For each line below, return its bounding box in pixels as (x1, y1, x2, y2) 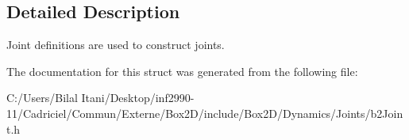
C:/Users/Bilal (6, 89, 78, 106)
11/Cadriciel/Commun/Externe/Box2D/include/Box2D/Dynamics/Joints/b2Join (6, 104, 403, 121)
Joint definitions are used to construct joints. (6, 36, 225, 53)
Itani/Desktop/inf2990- (81, 89, 195, 106)
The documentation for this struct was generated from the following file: (6, 62, 358, 79)
